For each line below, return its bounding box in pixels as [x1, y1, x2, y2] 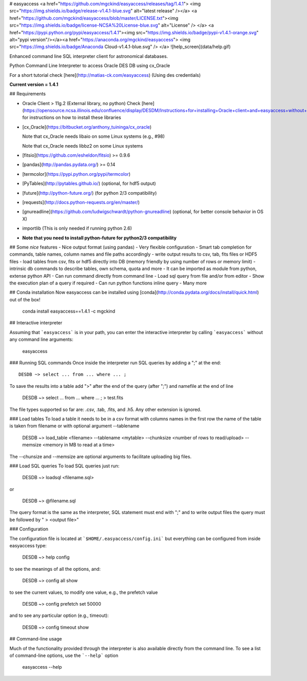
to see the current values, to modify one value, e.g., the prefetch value [9, 589, 158, 595]
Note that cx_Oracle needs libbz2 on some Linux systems [22, 142, 143, 149]
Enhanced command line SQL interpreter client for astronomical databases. [9, 53, 168, 59]
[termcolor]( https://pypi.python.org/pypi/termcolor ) [22, 171, 130, 177]
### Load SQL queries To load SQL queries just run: [9, 463, 120, 469]
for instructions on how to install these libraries [22, 114, 121, 120]
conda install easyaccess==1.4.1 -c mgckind [22, 308, 115, 315]
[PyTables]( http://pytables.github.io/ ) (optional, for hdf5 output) [22, 180, 156, 187]
